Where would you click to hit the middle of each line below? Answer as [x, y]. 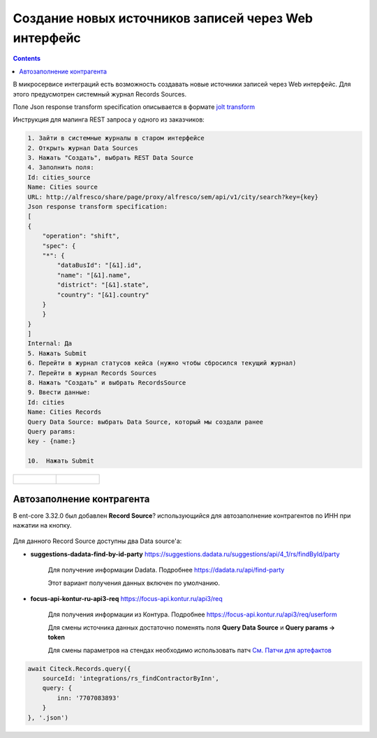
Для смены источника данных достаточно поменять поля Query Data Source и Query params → [191, 627]
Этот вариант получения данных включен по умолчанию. [134, 583]
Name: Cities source [62, 187]
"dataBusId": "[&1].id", [99, 265]
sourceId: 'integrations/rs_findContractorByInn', [131, 678]
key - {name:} [52, 441]
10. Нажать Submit [61, 461]
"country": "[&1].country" [103, 295]
